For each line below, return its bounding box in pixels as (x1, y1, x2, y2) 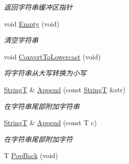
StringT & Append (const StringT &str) (4, 84, 126, 94)
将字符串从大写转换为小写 (4, 68, 86, 78)
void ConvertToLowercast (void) (4, 51, 101, 61)
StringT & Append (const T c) (4, 117, 97, 128)
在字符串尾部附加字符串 (4, 101, 79, 111)
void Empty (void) (4, 18, 60, 28)
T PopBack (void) (4, 150, 58, 161)
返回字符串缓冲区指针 (4, 2, 73, 12)
